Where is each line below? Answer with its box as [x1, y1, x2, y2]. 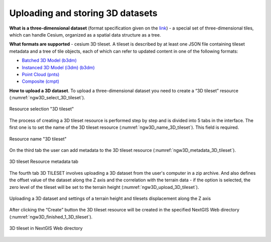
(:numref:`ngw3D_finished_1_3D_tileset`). [9, 213, 93, 220]
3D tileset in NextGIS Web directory [9, 225, 83, 231]
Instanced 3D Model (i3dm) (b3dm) [22, 64, 95, 70]
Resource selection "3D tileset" [9, 106, 74, 112]
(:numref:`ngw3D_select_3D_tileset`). [9, 95, 85, 101]
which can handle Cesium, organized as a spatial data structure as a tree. [9, 32, 161, 38]
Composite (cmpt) [22, 78, 60, 85]
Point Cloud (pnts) [22, 71, 60, 77]
